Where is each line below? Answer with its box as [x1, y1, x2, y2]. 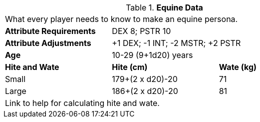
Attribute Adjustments [5, 38, 91, 48]
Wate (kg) [219, 62, 257, 72]
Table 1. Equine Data [126, 2, 203, 12]
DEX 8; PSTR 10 [112, 26, 171, 36]
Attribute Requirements [5, 26, 96, 36]
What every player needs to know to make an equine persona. [5, 14, 238, 24]
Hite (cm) [112, 62, 148, 72]
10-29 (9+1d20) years [112, 50, 193, 60]
